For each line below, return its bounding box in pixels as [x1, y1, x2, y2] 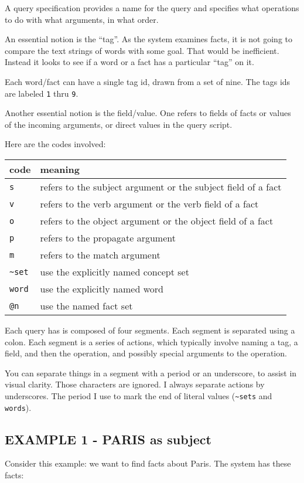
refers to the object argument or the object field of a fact [40, 214, 274, 227]
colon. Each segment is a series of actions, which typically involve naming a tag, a [5, 335, 298, 348]
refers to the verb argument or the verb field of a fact [40, 197, 259, 210]
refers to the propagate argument [40, 231, 176, 244]
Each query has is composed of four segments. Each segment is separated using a [5, 324, 295, 336]
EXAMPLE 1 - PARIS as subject [5, 430, 211, 448]
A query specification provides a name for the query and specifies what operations [5, 2, 299, 13]
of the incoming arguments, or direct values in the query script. [5, 118, 233, 130]
